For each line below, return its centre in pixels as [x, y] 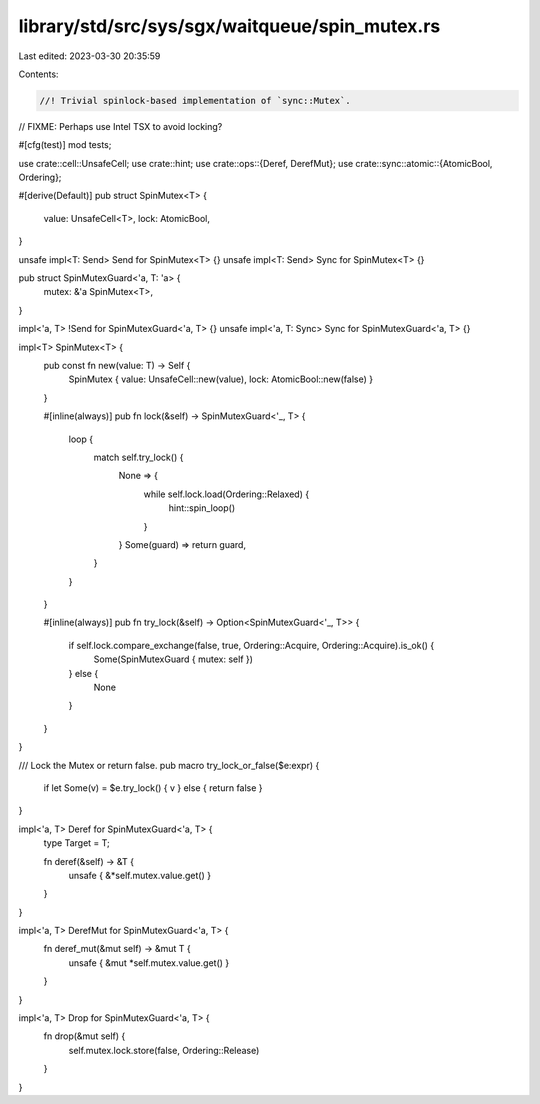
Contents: [38, 74]
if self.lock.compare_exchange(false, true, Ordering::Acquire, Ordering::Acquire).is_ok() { [251, 645]
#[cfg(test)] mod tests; [65, 145]
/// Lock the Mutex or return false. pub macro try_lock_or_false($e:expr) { [169, 765]
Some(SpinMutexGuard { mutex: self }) [173, 659]
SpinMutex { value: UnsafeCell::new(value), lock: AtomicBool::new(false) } [221, 379]
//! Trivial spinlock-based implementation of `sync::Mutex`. [195, 100]
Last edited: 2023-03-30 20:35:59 [89, 56]
